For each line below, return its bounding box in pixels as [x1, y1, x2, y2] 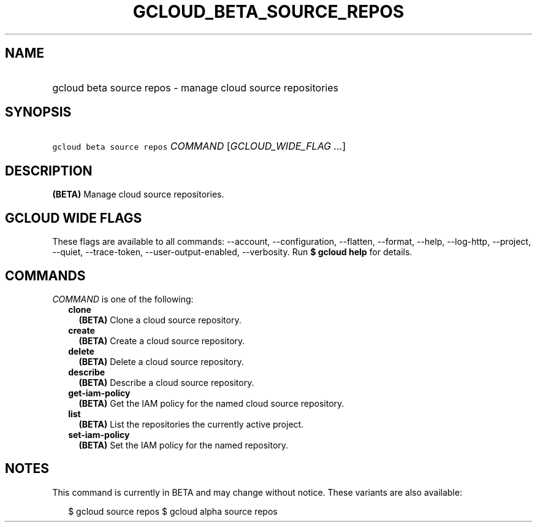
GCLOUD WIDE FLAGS [5, 210, 142, 226]
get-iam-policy [68, 387, 131, 398]
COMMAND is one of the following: [52, 293, 194, 304]
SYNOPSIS [5, 104, 72, 120]
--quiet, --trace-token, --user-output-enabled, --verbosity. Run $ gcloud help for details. [52, 247, 413, 258]
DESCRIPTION [5, 163, 93, 179]
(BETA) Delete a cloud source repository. [78, 356, 244, 367]
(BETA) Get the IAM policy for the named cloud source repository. [78, 398, 345, 409]
